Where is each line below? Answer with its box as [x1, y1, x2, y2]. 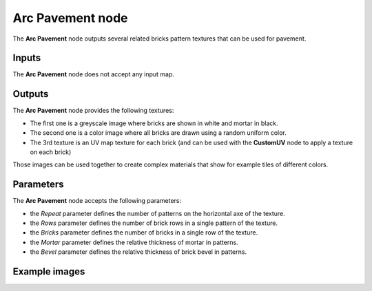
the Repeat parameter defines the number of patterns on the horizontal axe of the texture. [30, 209, 285, 217]
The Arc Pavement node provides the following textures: [12, 107, 174, 115]
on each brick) [30, 148, 72, 156]
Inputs [12, 52, 41, 64]
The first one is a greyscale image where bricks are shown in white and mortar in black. [30, 119, 278, 127]
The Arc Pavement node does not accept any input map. [12, 70, 175, 78]
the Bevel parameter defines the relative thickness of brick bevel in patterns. [30, 248, 247, 256]
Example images [12, 266, 85, 277]
